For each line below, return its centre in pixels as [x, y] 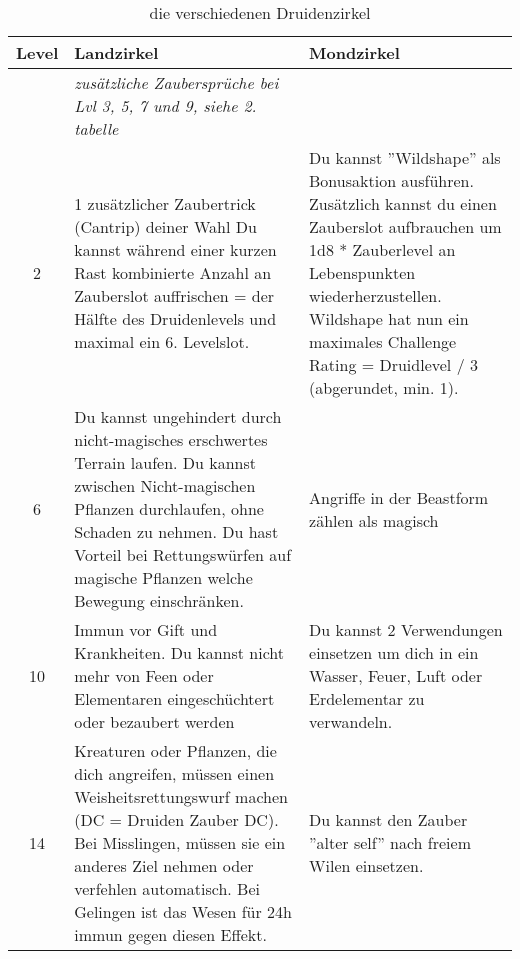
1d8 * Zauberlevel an [382, 249]
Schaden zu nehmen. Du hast [176, 531]
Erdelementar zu [367, 698]
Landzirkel [116, 52]
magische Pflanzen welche [163, 577]
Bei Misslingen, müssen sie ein [180, 842]
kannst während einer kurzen [175, 249]
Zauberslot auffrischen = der [174, 295]
